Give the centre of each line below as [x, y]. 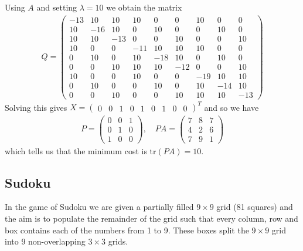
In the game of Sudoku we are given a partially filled [99, 207]
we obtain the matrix [144, 7]
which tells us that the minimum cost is [76, 150]
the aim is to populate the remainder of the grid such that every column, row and [151, 218]
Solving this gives [36, 107]
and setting [57, 7]
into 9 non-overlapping [45, 241]
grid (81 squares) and [255, 207]
